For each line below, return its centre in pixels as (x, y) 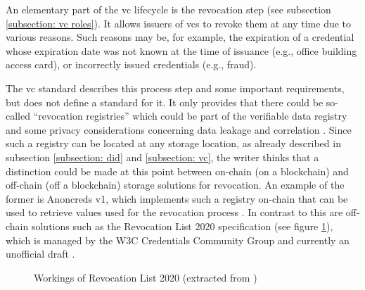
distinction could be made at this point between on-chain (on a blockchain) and (177, 171)
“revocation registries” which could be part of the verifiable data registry (190, 116)
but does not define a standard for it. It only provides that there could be (165, 102)
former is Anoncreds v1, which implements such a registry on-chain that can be (177, 198)
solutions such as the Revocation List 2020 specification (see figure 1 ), (182, 226)
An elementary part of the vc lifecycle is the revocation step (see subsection (168, 9)
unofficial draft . (40, 254)
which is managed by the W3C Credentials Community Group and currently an (178, 240)
